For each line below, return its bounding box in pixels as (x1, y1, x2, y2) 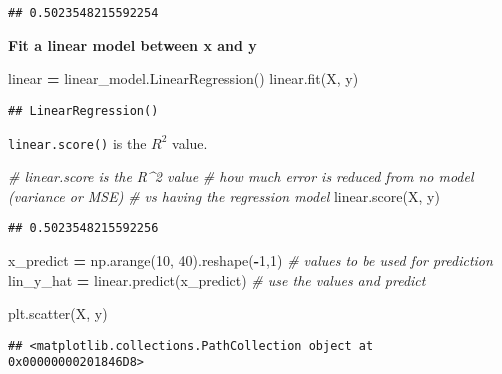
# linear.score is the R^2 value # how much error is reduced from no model (8, 166, 474, 187)
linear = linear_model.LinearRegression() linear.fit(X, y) (8, 68, 359, 89)
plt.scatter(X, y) (8, 303, 108, 324)
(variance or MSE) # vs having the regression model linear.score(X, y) (8, 185, 440, 206)
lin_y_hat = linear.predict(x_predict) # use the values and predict (8, 269, 426, 290)
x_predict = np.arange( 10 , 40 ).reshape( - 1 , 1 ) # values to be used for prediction (8, 250, 493, 270)
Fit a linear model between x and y (8, 34, 257, 55)
